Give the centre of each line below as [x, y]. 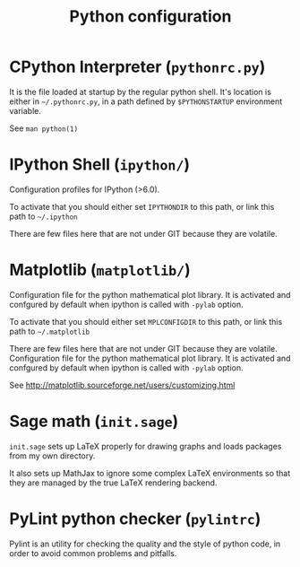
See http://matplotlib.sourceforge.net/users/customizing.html [122, 385]
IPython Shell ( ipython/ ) [100, 165]
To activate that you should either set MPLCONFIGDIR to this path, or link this [146, 321]
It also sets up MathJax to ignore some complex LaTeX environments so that [150, 473]
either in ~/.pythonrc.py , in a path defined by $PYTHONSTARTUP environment [146, 101]
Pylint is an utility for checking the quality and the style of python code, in [145, 544]
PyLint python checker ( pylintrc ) [135, 519]
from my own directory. [52, 456]
